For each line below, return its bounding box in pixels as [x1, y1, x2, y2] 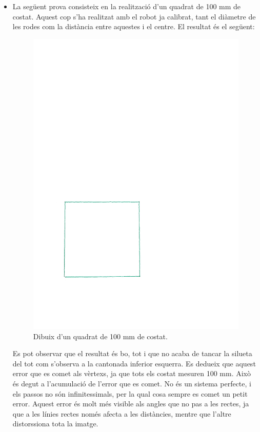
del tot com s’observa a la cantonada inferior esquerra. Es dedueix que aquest [12, 358, 256, 368]
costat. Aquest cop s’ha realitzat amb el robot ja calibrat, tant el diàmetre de [12, 11, 256, 22]
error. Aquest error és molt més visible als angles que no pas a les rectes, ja [12, 398, 249, 409]
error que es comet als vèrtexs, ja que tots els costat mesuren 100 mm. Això [12, 368, 251, 379]
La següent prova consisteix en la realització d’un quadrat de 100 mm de [12, 1, 241, 11]
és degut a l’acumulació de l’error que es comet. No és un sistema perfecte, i [12, 378, 251, 388]
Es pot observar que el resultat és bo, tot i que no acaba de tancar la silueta [12, 348, 252, 359]
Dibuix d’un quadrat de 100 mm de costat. [33, 331, 168, 341]
